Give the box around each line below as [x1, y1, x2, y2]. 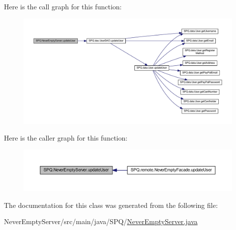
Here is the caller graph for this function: [4, 132, 128, 143]
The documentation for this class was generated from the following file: [4, 200, 218, 210]
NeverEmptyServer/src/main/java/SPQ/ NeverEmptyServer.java [4, 216, 198, 227]
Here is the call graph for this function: [4, 1, 122, 11]
